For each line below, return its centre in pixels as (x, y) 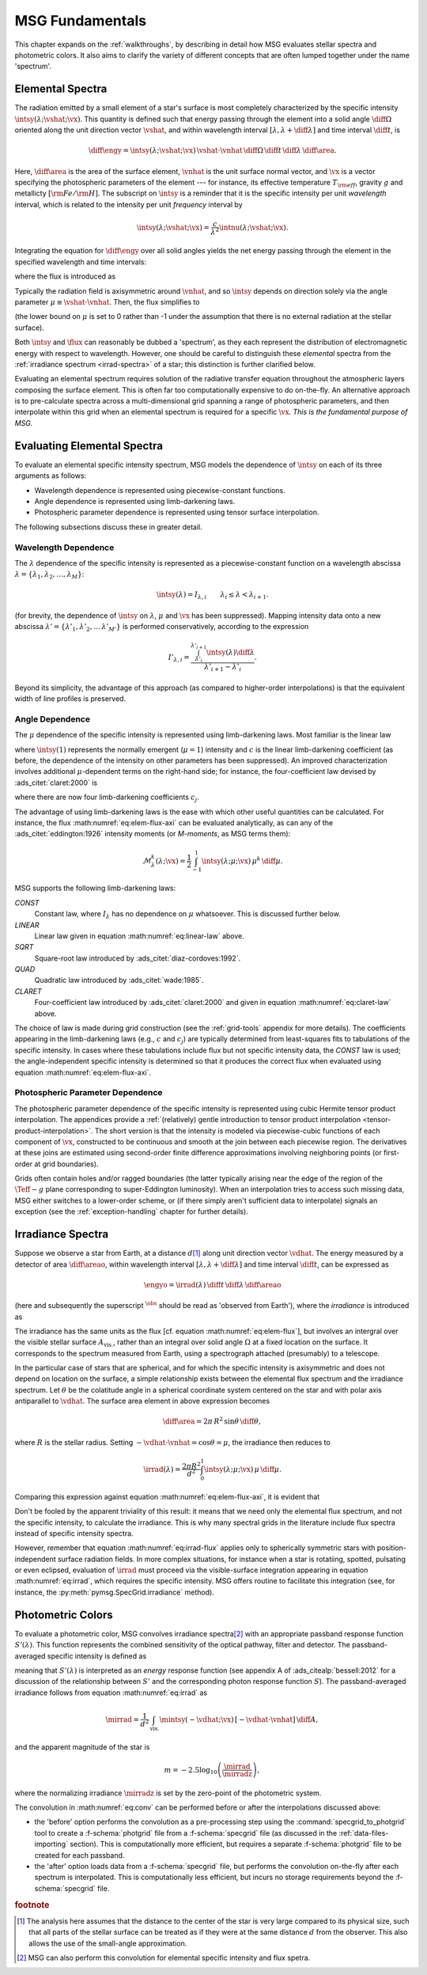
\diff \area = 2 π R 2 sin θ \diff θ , (212, 1421)
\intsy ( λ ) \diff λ (231, 652)
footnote (32, 1905)
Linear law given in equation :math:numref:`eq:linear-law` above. (140, 936)
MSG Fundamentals (80, 21)
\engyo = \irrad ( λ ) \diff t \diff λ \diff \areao (212, 1285)
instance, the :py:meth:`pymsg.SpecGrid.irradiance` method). (115, 1592)
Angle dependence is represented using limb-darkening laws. (135, 501)
